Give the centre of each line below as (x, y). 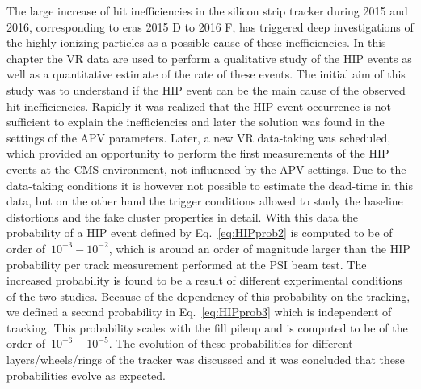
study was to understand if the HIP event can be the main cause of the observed (206, 89)
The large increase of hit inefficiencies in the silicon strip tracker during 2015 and (207, 11)
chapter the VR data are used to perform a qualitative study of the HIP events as (209, 58)
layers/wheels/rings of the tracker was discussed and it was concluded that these (206, 359)
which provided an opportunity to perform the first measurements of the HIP (198, 153)
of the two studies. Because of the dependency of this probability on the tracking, (208, 296)
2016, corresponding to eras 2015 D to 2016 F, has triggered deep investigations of (210, 26)
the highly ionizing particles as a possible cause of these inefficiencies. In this (196, 42)
